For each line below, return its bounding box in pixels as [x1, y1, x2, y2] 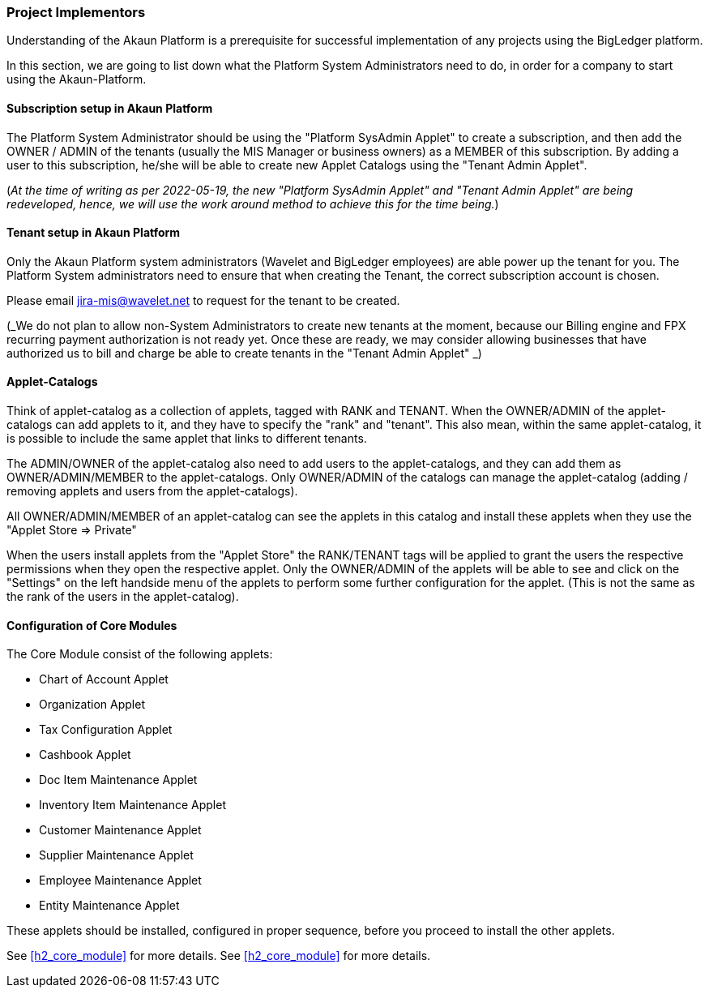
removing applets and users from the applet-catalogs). [6, 484, 298, 499]
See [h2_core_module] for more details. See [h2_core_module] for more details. [6, 949, 431, 963]
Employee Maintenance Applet [39, 873, 202, 888]
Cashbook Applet [39, 748, 131, 762]
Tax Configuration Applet [39, 722, 173, 737]
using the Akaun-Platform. [6, 72, 147, 87]
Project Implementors [6, 4, 146, 20]
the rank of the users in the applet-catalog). [6, 589, 239, 604]
